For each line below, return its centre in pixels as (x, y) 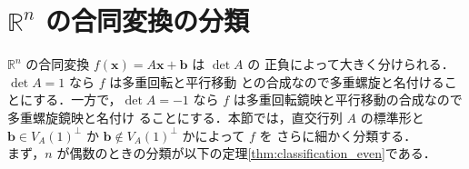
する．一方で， (77, 99)
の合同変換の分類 (147, 20)
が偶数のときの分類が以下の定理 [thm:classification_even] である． (246, 153)
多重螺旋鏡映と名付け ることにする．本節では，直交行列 (175, 117)
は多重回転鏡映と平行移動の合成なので (348, 99)
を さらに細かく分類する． (338, 135)
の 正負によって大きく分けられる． (351, 64)
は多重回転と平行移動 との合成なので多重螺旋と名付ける (277, 81)
